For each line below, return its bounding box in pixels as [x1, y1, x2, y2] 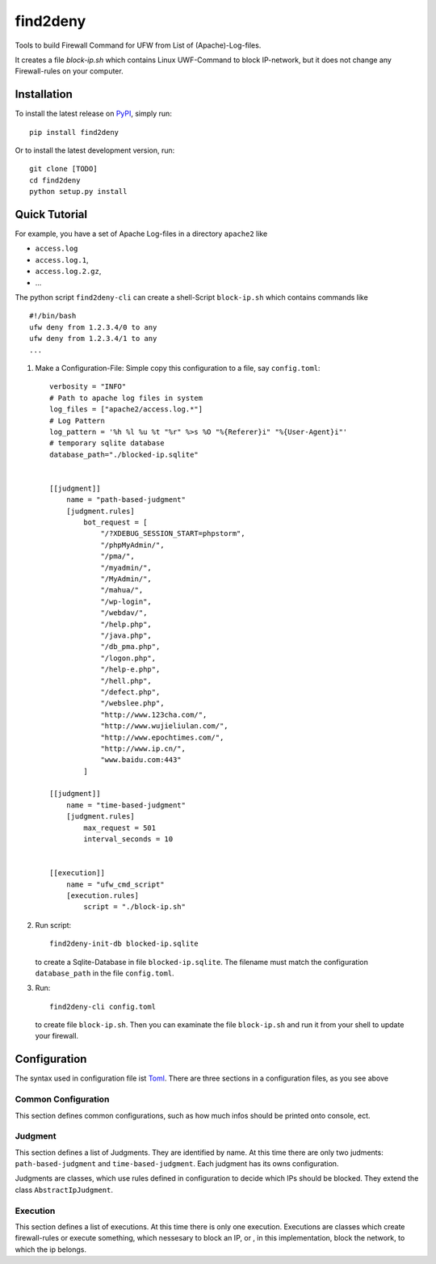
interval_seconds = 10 [83, 835, 174, 844]
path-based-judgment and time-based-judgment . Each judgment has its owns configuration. [15, 1159, 339, 1169]
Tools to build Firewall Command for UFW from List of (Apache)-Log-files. [15, 40, 262, 50]
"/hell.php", [100, 676, 153, 685]
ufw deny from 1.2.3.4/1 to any [29, 334, 157, 343]
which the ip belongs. [15, 1245, 86, 1254]
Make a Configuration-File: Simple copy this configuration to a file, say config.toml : [35, 364, 321, 373]
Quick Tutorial [15, 208, 88, 221]
